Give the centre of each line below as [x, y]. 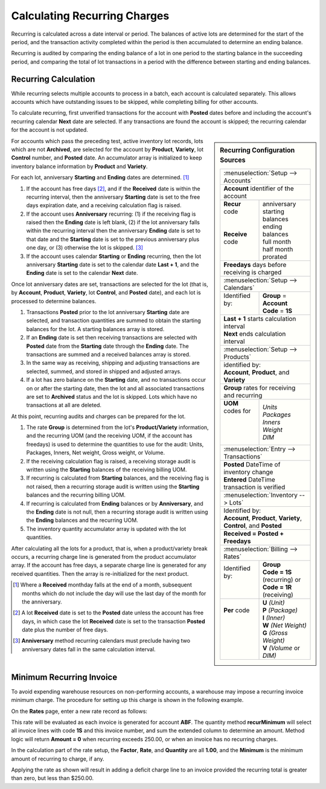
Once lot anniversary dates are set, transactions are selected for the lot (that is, [110, 284]
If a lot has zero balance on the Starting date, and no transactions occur [116, 380]
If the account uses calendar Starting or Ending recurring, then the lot [114, 256]
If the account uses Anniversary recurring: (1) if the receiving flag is [111, 214]
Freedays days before [255, 265]
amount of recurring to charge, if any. [58, 759]
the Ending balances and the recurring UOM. [82, 520]
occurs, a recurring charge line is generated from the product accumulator [104, 556]
